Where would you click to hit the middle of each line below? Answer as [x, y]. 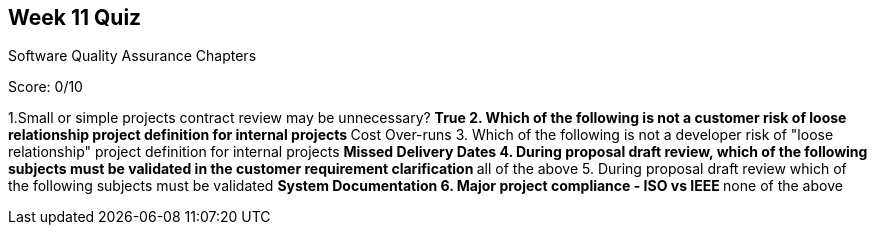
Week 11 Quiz [75, 17]
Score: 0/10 [45, 87]
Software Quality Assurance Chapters [132, 56]
